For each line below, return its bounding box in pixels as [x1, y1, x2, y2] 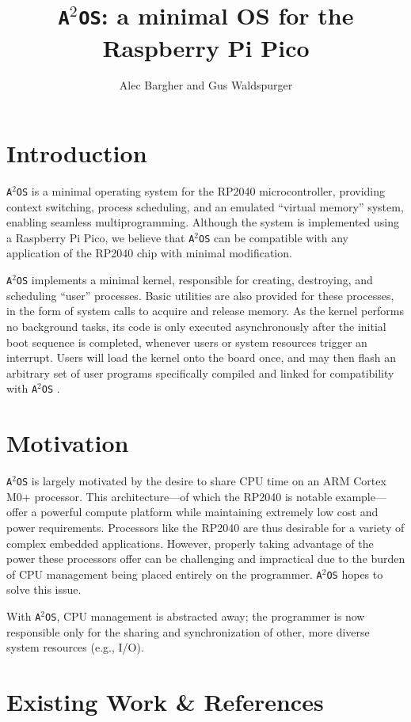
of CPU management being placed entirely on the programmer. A [6, 565, 322, 582]
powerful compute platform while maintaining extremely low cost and [40, 503, 379, 520]
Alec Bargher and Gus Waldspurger [119, 77, 293, 93]
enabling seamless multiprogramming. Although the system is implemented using [6, 214, 400, 230]
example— [335, 488, 386, 504]
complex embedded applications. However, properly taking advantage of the [6, 534, 374, 551]
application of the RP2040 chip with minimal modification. [6, 245, 292, 261]
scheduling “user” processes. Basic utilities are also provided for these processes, [6, 287, 394, 303]
